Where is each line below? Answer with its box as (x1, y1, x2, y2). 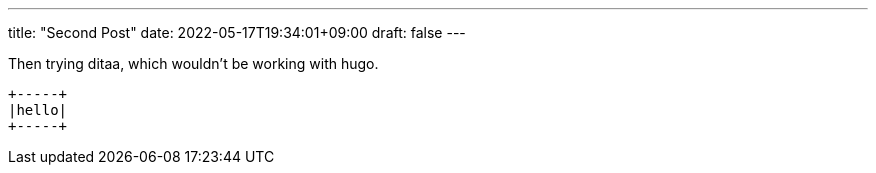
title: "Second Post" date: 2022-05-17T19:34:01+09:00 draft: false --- (8, 24, 466, 41)
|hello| (8, 102, 68, 118)
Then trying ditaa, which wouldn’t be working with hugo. (8, 55, 379, 72)
